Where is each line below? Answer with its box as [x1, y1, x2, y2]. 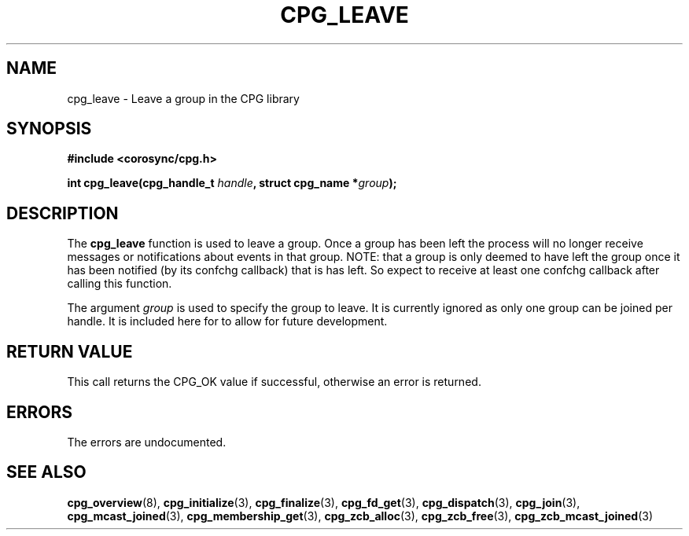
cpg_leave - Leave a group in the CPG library [67, 91, 300, 105]
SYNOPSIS [6, 119, 92, 139]
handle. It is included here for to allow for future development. [67, 314, 388, 329]
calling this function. [67, 277, 172, 291]
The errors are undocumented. [67, 435, 227, 449]
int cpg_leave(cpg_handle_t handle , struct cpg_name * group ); [67, 176, 397, 190]
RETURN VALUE [6, 341, 133, 362]
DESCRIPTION [6, 203, 119, 223]
